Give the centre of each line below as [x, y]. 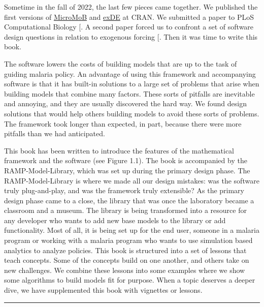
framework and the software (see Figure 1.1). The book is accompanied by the [126, 160]
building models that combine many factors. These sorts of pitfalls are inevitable [129, 93]
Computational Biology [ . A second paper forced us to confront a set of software [129, 27]
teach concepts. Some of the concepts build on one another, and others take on [127, 260]
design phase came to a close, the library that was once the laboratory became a [129, 200]
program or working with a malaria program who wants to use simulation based [128, 240]
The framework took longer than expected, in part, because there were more [123, 123]
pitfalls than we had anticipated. [55, 133]
